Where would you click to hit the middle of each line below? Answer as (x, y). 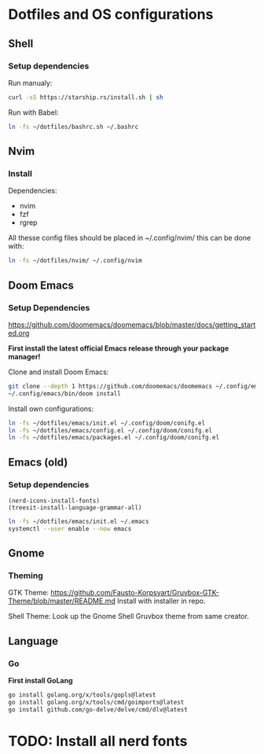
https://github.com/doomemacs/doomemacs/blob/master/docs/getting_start (132, 325)
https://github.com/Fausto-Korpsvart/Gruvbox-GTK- (135, 593)
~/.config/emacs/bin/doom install (65, 394)
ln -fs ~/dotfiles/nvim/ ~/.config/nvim (75, 261)
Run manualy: (30, 83)
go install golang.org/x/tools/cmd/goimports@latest (96, 702)
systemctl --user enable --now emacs (70, 528)
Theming (26, 576)
